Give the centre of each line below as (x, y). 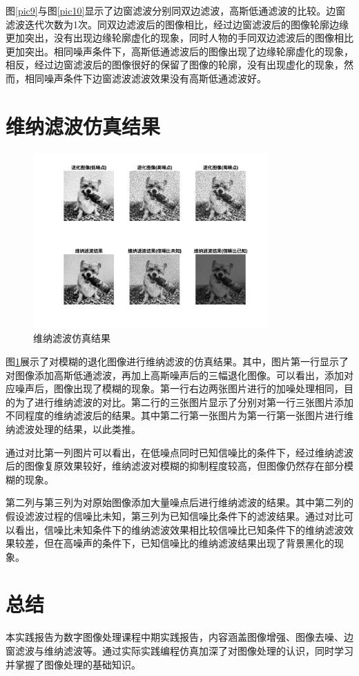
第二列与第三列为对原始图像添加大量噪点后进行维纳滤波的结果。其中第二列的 (179, 502)
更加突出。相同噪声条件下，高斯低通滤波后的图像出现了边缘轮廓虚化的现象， (179, 51)
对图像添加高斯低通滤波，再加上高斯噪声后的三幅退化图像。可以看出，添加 (175, 375)
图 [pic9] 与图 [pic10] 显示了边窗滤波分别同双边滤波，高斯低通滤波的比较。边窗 (176, 10)
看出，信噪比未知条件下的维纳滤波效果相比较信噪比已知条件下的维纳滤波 (179, 529)
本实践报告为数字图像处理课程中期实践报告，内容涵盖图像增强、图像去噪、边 (179, 637)
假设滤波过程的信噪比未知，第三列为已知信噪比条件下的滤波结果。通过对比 (175, 515)
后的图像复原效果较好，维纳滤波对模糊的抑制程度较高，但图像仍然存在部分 (175, 466)
